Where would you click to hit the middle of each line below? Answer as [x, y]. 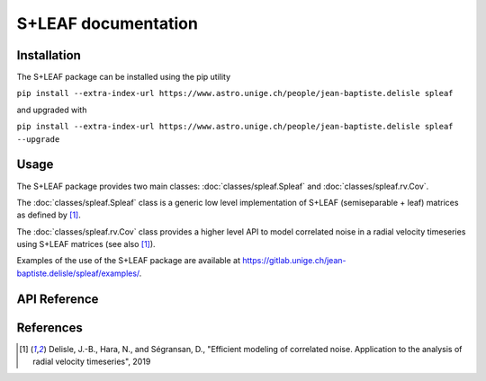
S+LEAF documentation [107, 23]
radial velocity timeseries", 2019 [92, 362]
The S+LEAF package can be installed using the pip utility [124, 77]
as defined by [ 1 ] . [49, 215]
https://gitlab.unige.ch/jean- [294, 261]
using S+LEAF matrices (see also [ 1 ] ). [86, 244]
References [49, 328]
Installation [49, 55]
